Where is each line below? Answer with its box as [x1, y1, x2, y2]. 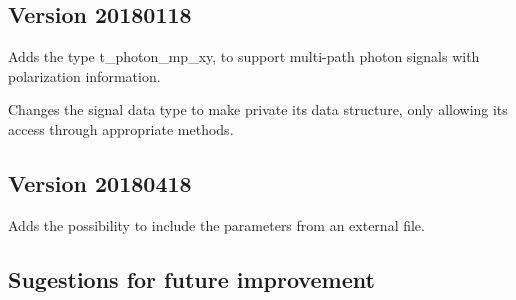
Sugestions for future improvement [8, 263, 375, 294]
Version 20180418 [8, 167, 192, 198]
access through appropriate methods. [8, 118, 234, 139]
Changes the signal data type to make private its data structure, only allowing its [8, 99, 508, 120]
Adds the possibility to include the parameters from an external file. [8, 214, 425, 235]
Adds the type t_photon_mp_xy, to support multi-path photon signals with [8, 46, 480, 67]
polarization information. [8, 65, 161, 86]
